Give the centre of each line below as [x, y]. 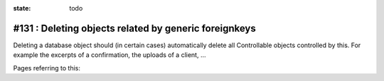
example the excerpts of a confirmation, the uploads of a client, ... [110, 55]
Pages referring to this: [47, 68]
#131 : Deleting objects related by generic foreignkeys [134, 28]
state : [22, 8]
